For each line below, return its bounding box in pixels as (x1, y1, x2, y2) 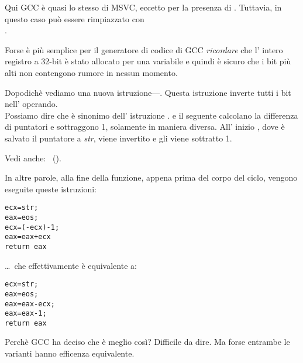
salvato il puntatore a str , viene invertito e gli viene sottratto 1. (5, 132, 232, 144)
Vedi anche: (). (5, 151, 61, 164)
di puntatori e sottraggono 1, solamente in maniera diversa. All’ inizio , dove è (5, 120, 285, 133)
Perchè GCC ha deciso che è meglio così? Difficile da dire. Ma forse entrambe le (5, 336, 290, 348)
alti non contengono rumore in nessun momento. (5, 66, 178, 78)
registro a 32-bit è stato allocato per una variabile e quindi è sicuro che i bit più (5, 55, 291, 67)
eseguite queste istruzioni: (5, 182, 97, 195)
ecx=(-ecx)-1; (5, 223, 60, 231)
